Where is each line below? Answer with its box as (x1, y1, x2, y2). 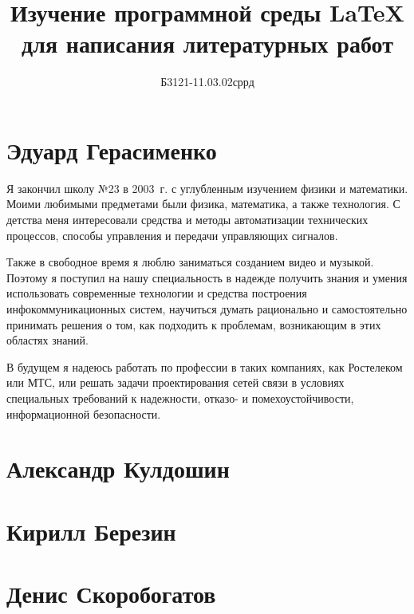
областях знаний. (6, 332, 89, 348)
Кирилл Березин (6, 514, 176, 547)
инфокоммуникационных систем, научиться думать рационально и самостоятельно (6, 301, 408, 317)
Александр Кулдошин (6, 452, 230, 485)
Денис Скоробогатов (6, 577, 216, 610)
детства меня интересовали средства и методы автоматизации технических (6, 211, 369, 228)
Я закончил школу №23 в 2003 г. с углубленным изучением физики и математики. (6, 179, 408, 196)
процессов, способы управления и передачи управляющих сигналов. (6, 226, 338, 243)
